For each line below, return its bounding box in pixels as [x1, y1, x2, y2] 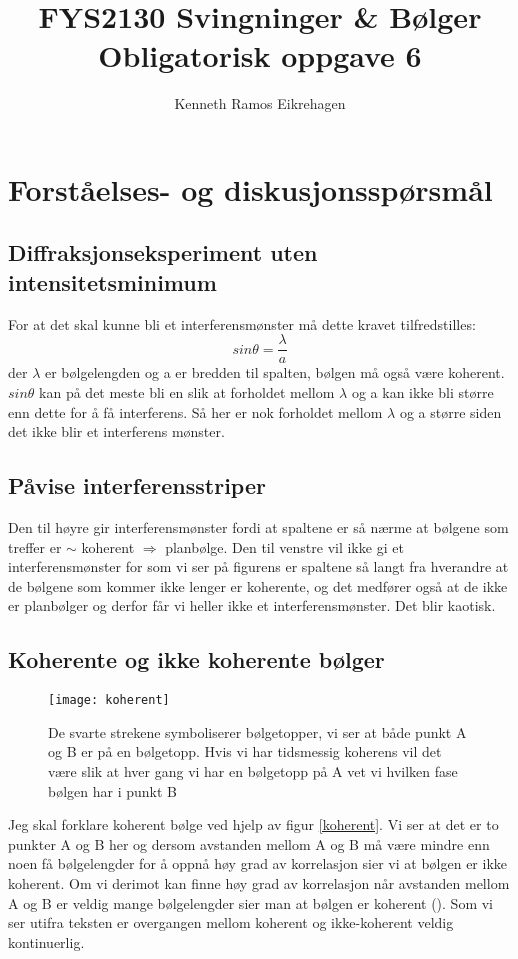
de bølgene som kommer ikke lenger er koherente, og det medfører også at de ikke [8, 575, 508, 596]
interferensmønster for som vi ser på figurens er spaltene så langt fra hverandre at [8, 556, 509, 577]
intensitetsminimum [8, 266, 217, 297]
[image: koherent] [48, 693, 170, 708]
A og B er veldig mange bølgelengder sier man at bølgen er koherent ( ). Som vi [8, 892, 494, 913]
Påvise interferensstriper [8, 470, 266, 501]
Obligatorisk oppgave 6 [98, 35, 422, 76]
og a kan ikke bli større [351, 381, 494, 402]
